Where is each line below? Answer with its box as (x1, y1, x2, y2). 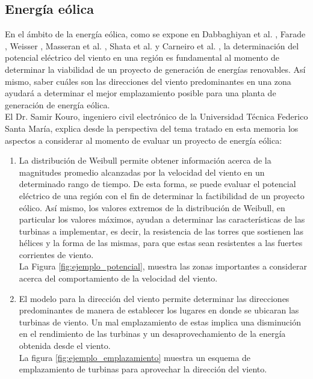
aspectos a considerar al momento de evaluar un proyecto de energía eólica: (5, 134, 282, 146)
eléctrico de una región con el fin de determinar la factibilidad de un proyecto (19, 189, 305, 202)
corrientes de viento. (19, 248, 94, 260)
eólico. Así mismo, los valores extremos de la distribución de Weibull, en (19, 201, 285, 214)
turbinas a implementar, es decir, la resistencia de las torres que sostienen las (19, 224, 304, 237)
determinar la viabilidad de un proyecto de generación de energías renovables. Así (5, 63, 306, 75)
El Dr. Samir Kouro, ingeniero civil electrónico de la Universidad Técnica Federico (5, 110, 308, 123)
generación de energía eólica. (5, 98, 110, 111)
